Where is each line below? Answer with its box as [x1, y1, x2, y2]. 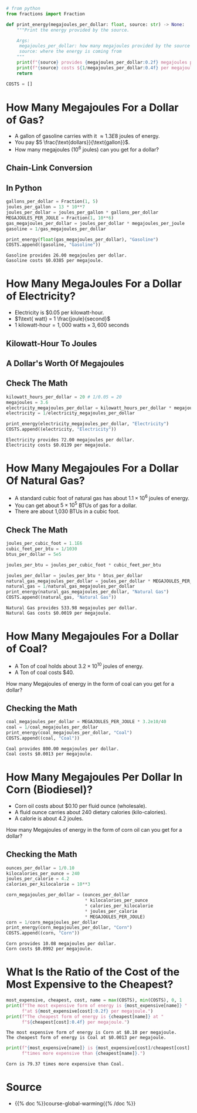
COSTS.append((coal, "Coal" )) [6, 736, 80, 741]
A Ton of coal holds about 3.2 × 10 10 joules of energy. [14, 661, 144, 669]
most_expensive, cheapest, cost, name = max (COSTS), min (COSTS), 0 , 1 [6, 997, 182, 1003]
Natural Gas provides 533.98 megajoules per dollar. [6, 605, 138, 611]
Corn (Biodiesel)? [6, 783, 93, 797]
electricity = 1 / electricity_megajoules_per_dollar [6, 410, 135, 416]
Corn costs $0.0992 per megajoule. [6, 946, 93, 952]
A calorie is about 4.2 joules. [14, 815, 84, 822]
